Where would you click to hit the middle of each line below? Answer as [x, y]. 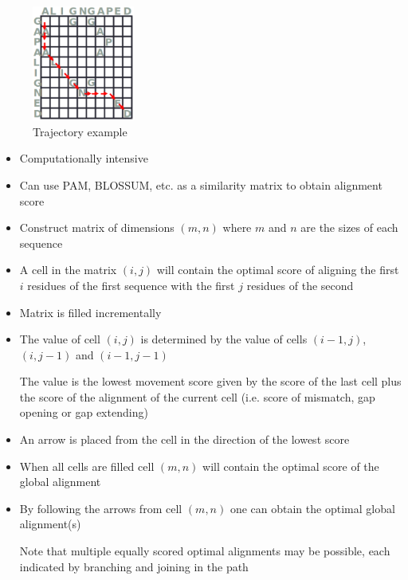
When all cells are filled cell [87, 466]
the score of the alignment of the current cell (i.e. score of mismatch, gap [197, 396]
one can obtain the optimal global [312, 508]
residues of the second [300, 285]
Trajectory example [80, 131]
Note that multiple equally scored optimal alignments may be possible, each [205, 551]
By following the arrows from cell [101, 508]
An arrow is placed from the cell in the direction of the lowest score [184, 439]
